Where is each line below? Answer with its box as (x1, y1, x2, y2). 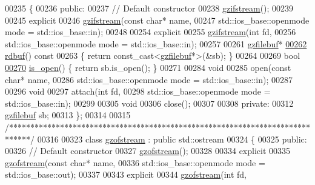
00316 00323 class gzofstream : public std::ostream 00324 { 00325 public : (37, 132, 307, 145)
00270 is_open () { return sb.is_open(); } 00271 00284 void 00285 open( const (5, 61, 291, 73)
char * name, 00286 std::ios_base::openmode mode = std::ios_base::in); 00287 (5, 73, 293, 86)
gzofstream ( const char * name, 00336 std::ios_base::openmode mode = (5, 156, 265, 169)
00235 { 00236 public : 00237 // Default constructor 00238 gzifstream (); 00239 (5, 2, 294, 14)
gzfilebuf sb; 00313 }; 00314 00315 (5, 109, 131, 121)
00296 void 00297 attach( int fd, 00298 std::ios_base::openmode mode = (5, 85, 271, 98)
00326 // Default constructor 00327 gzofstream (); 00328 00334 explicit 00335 (5, 144, 291, 157)
